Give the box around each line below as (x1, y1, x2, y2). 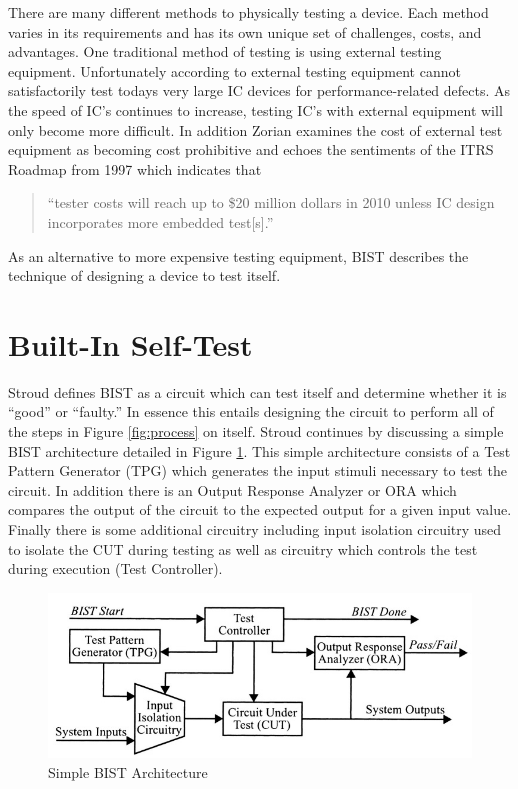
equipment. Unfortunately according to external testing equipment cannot (8, 60, 461, 81)
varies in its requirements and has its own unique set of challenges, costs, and (8, 21, 482, 42)
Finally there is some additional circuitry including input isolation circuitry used (8, 519, 502, 539)
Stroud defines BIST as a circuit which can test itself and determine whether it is (8, 381, 507, 402)
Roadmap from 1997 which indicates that (8, 158, 262, 179)
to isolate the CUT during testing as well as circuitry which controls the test (8, 538, 478, 559)
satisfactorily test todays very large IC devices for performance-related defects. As (8, 80, 511, 101)
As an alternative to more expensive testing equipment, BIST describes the (8, 245, 469, 266)
